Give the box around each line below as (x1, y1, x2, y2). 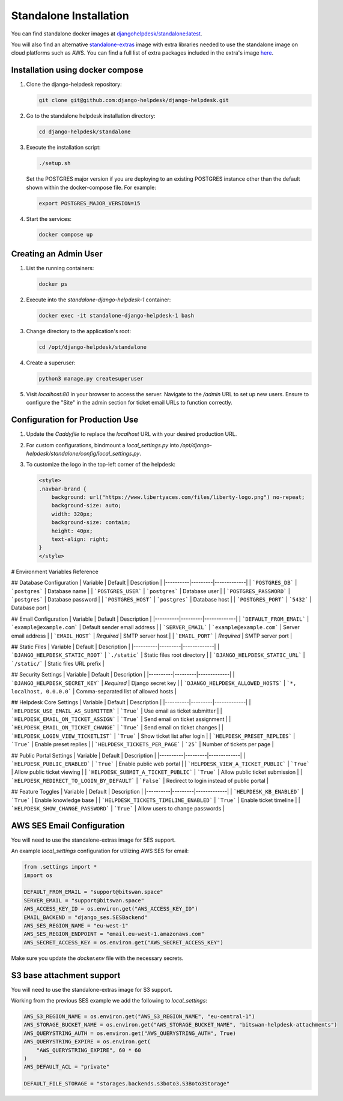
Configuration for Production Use (11, 415, 139, 425)
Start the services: (26, 215, 72, 222)
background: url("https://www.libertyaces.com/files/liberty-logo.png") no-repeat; (51, 494, 305, 501)
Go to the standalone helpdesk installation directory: (26, 112, 156, 119)
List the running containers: (26, 264, 94, 271)
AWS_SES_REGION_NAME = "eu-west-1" (23, 922, 129, 929)
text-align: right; (51, 536, 109, 543)
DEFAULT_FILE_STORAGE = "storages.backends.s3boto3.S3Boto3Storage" (23, 1081, 230, 1087)
